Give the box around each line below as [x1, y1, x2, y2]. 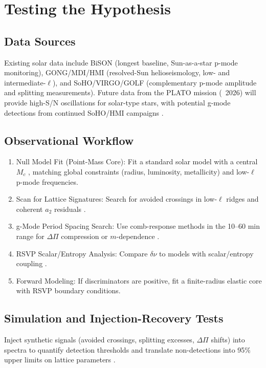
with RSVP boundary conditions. [16, 285, 121, 296]
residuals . [54, 203, 86, 214]
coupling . [16, 258, 47, 269]
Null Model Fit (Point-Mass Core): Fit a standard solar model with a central [16, 156, 258, 167]
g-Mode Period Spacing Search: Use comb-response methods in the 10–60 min [16, 221, 260, 231]
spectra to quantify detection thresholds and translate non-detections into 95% [4, 344, 251, 355]
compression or [61, 230, 108, 241]
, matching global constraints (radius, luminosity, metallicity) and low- [28, 166, 250, 177]
